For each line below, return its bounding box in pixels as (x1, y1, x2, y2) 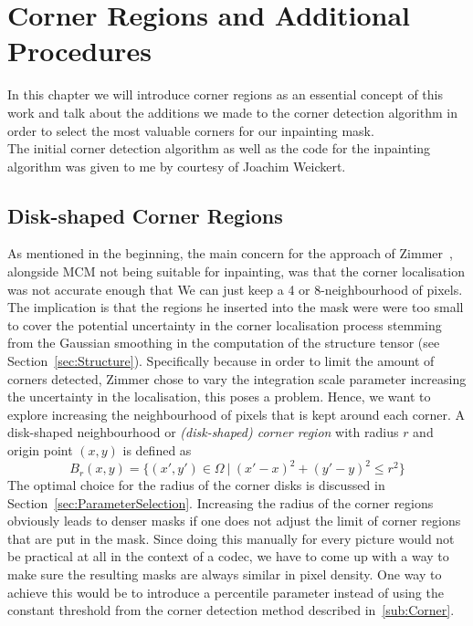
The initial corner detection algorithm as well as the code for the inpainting (7, 139, 431, 158)
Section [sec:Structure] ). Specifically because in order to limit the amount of (7, 351, 435, 370)
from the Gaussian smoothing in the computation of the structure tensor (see (7, 333, 440, 352)
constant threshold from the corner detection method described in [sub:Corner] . (7, 600, 455, 620)
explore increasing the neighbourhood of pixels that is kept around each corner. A (7, 404, 466, 423)
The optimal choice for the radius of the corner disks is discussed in (7, 475, 385, 495)
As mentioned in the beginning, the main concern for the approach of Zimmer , (7, 244, 453, 263)
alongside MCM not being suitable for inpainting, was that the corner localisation (7, 262, 465, 281)
